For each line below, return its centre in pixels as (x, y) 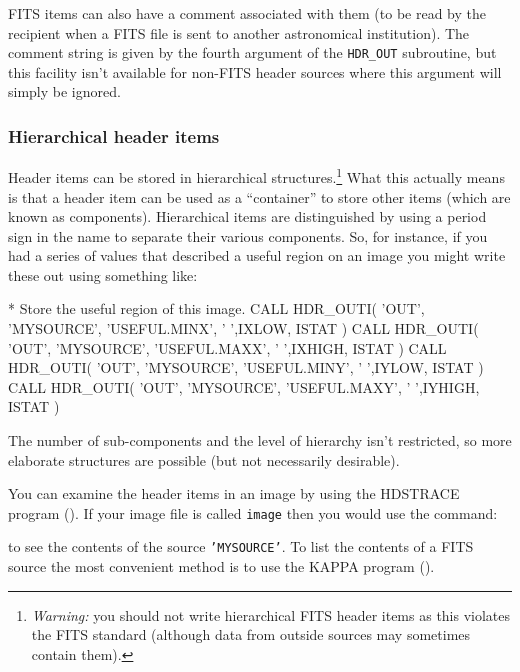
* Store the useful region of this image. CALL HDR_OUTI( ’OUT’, (216, 308)
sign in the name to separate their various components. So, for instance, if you (248, 235)
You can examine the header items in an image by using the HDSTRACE (234, 493)
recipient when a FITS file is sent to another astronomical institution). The (239, 32)
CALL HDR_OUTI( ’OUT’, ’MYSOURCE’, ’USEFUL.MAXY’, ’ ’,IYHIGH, (244, 386)
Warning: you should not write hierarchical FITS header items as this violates (271, 614)
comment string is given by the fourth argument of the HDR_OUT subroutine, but (252, 52)
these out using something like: (103, 274)
